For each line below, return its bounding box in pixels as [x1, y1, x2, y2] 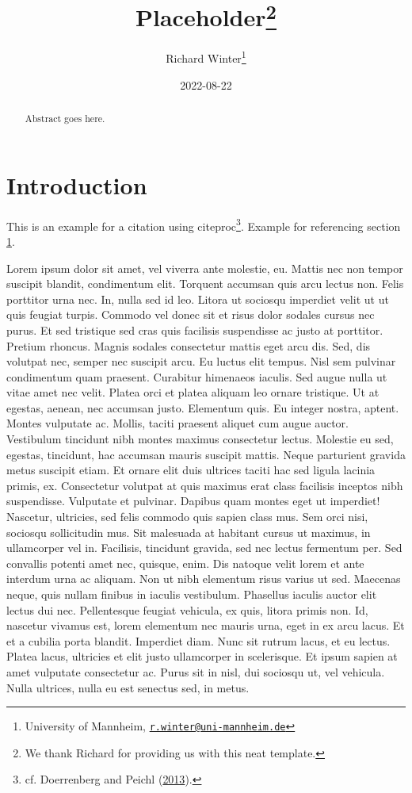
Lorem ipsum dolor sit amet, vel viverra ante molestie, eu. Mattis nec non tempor [6, 259, 403, 276]
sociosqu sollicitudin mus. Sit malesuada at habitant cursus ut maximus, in [6, 523, 371, 540]
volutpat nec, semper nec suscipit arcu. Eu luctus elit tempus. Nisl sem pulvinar [6, 353, 396, 370]
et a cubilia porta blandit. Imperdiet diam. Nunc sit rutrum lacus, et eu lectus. [6, 632, 391, 649]
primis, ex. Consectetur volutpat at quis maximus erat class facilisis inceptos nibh [6, 477, 403, 493]
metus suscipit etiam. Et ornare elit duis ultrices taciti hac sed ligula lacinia [6, 462, 376, 478]
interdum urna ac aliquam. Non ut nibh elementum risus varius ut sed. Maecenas [6, 570, 401, 587]
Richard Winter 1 [166, 48, 246, 67]
